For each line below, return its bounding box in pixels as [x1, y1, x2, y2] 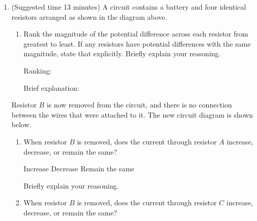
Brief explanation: [23, 82, 80, 93]
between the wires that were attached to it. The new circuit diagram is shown [11, 109, 253, 120]
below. [11, 119, 31, 130]
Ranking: [23, 65, 52, 76]
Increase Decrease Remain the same [23, 163, 135, 174]
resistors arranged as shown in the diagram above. [11, 11, 167, 22]
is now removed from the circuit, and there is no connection [47, 99, 232, 110]
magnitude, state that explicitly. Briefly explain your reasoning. [23, 48, 221, 59]
